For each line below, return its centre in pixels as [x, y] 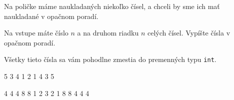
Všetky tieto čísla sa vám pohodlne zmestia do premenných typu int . [110, 59]
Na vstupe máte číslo [36, 33]
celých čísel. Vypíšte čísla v [189, 33]
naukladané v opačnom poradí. [51, 16]
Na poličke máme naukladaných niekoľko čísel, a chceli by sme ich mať [112, 6]
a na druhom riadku [108, 33]
